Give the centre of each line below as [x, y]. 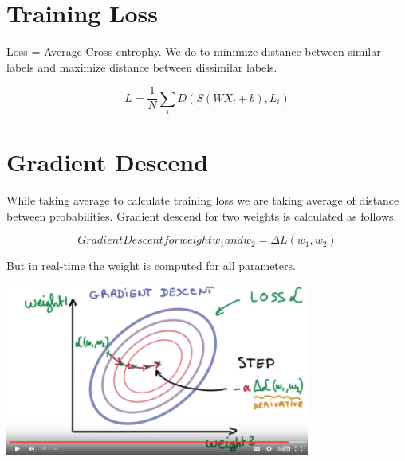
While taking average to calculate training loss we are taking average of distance [203, 200]
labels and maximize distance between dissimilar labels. [142, 66]
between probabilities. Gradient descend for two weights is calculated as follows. [202, 215]
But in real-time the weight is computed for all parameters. [151, 266]
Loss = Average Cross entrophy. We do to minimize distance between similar [194, 51]
